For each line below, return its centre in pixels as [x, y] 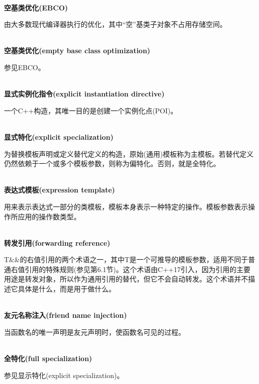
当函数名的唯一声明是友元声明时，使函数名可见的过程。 [95, 332]
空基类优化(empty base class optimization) [77, 50]
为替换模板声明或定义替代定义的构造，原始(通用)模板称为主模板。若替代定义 [129, 153]
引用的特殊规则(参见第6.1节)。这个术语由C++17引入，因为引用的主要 [137, 269]
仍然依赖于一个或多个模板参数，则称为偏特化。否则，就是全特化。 [112, 163]
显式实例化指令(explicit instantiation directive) [84, 94]
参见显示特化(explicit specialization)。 [64, 375]
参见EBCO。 [25, 67]
